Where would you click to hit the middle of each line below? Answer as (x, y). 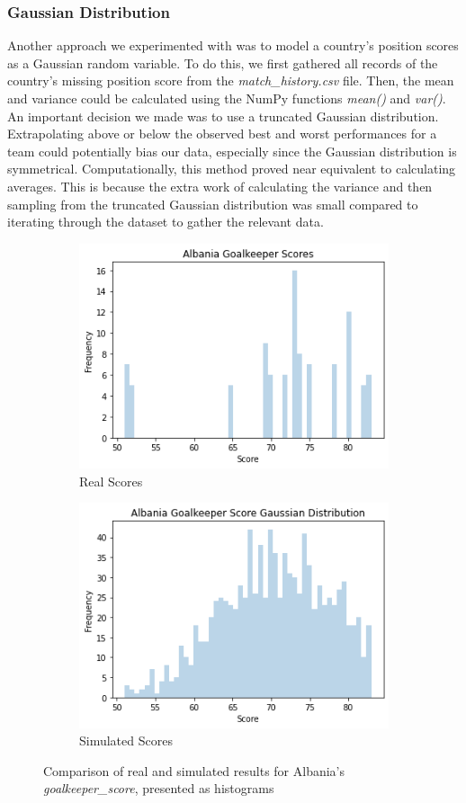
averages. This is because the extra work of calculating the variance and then (220, 186)
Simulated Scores (126, 741)
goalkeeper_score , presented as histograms (159, 788)
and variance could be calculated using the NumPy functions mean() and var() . (227, 98)
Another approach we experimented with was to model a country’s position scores (233, 45)
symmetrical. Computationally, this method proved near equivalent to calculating (232, 169)
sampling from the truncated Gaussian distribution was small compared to (213, 204)
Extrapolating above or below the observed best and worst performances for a (222, 134)
